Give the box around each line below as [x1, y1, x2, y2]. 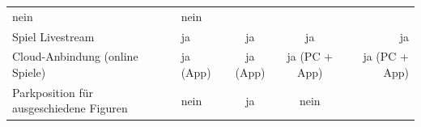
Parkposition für [12, 83, 93, 100]
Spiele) [12, 64, 46, 81]
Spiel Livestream [12, 28, 95, 44]
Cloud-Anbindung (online [12, 48, 138, 65]
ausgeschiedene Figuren [12, 99, 128, 116]
